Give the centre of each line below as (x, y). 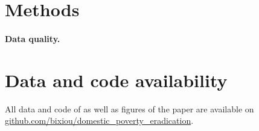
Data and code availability (116, 80)
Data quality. (33, 38)
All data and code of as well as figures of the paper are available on (129, 108)
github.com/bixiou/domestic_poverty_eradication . (99, 120)
